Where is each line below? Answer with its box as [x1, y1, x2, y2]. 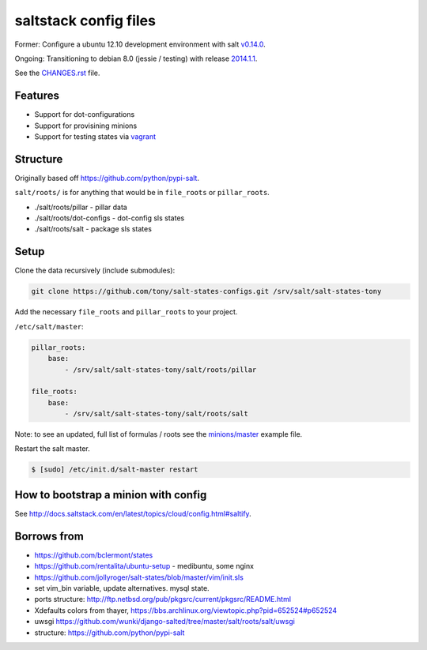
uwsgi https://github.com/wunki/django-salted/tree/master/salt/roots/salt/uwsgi [34, 617, 296, 626]
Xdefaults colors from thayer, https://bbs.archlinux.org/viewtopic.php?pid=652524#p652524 [34, 605, 338, 615]
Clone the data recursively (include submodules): [14, 265, 176, 276]
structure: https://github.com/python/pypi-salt [34, 628, 185, 637]
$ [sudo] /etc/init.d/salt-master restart [31, 465, 198, 474]
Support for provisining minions [34, 121, 138, 130]
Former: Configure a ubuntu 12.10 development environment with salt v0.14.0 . [14, 39, 266, 49]
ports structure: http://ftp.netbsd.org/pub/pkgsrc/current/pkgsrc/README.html [34, 595, 292, 604]
